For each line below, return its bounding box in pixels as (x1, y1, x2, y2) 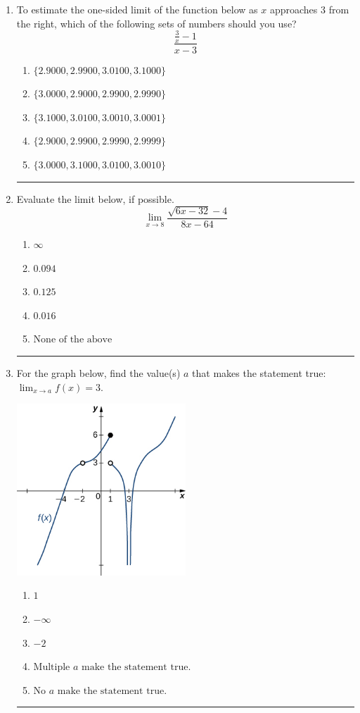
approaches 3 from (269, 2, 349, 16)
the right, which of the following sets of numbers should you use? (16, 15, 297, 30)
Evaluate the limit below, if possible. (16, 191, 174, 206)
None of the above (33, 335, 112, 345)
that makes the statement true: (192, 365, 326, 380)
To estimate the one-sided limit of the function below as (16, 2, 258, 16)
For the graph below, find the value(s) (16, 365, 181, 380)
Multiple (33, 662, 70, 673)
